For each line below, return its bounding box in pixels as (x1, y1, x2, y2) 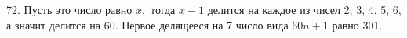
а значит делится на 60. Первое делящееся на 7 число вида (6, 16, 289, 33)
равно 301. (332, 16, 383, 33)
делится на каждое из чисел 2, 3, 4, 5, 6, (207, 2, 402, 17)
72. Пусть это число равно (6, 2, 133, 17)
